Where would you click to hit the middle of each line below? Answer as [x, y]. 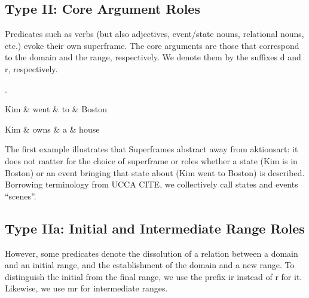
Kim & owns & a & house [52, 129]
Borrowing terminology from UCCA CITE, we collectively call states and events [152, 184]
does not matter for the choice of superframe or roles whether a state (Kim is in [151, 160]
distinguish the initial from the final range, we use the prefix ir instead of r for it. [154, 276]
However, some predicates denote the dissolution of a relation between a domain [152, 253]
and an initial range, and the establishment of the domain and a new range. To [150, 265]
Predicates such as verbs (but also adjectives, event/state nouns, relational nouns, [154, 34]
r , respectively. [31, 68]
